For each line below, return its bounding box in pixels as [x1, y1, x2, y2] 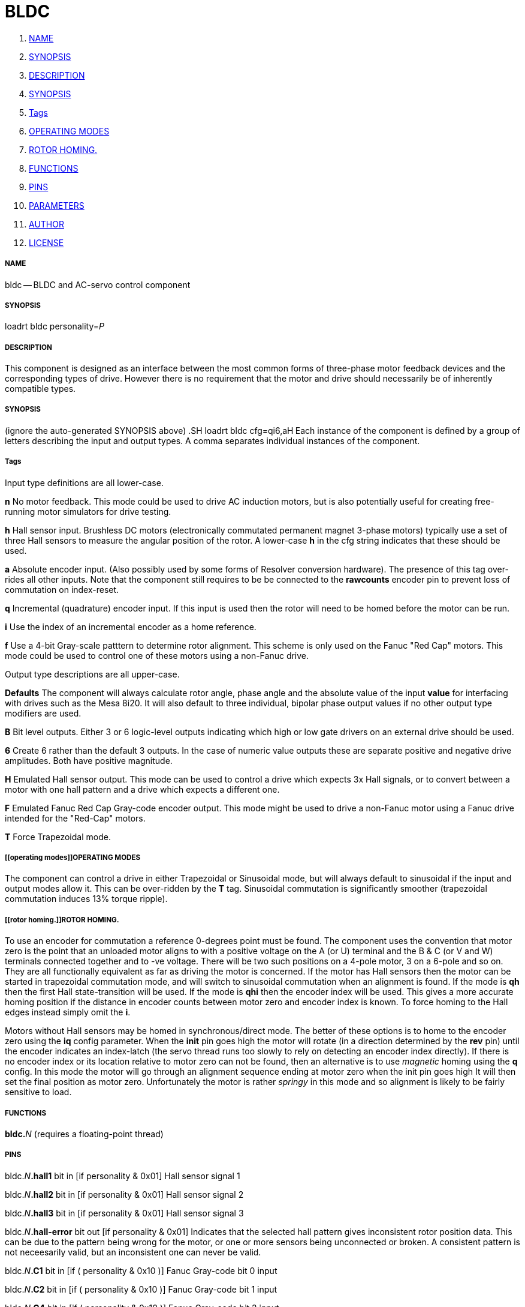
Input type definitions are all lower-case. [5, 477, 164, 488]
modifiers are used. [5, 708, 82, 718]
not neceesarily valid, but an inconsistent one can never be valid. [5, 1246, 261, 1257]
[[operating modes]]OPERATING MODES [5, 853, 141, 862]
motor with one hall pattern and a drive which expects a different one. [5, 784, 280, 795]
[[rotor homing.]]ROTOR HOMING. [5, 915, 119, 924]
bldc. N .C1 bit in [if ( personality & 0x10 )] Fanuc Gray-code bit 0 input [5, 1265, 277, 1276]
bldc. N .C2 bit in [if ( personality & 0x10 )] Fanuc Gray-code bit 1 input [5, 1284, 277, 1294]
